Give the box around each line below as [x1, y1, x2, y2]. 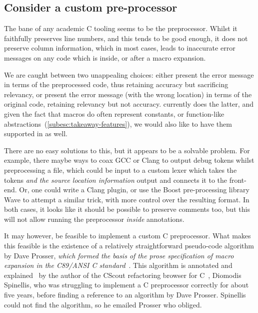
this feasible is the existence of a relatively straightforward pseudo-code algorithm [4, 240, 254, 251]
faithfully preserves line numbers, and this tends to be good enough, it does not [4, 33, 248, 43]
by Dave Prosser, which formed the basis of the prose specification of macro [4, 250, 234, 260]
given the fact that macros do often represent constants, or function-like [4, 108, 224, 119]
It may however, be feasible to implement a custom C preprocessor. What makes [4, 230, 251, 241]
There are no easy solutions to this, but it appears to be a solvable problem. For [4, 145, 250, 155]
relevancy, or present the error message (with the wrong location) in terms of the [4, 89, 252, 99]
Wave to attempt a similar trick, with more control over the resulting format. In [4, 194, 249, 204]
